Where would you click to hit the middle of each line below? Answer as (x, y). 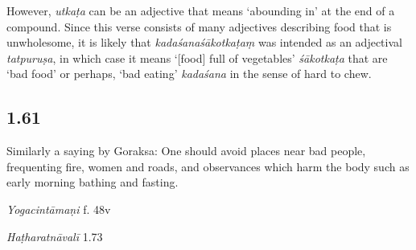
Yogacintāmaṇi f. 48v (59, 209)
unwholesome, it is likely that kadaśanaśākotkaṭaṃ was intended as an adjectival (204, 42)
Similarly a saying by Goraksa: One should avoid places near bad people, (186, 151)
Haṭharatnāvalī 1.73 (55, 236)
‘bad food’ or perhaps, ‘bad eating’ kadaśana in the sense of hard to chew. (189, 74)
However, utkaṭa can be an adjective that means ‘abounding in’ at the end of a (201, 10)
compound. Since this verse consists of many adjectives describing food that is (199, 26)
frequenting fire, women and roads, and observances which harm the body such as (208, 166)
